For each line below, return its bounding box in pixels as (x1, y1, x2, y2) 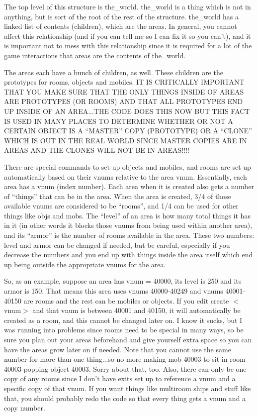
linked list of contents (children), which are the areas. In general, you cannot (4, 21, 237, 31)
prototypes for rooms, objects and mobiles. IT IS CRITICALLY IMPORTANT (4, 77, 245, 87)
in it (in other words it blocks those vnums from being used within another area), (4, 220, 253, 230)
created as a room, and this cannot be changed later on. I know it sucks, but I (4, 314, 243, 325)
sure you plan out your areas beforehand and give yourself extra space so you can (4, 334, 252, 344)
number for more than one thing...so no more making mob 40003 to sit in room (4, 354, 246, 364)
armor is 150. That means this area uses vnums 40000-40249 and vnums (4, 286, 223, 296)
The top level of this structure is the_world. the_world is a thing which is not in (4, 1, 251, 11)
